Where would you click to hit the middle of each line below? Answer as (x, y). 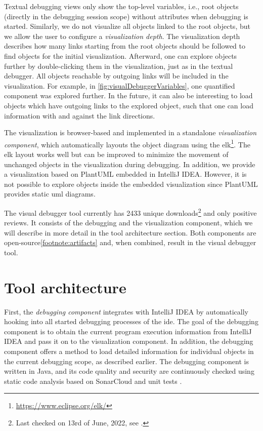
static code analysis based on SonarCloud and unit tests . (93, 381)
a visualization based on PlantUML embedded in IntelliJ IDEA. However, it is (125, 174)
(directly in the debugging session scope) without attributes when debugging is (126, 16)
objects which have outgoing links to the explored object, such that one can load (129, 105)
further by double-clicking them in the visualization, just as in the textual (119, 66)
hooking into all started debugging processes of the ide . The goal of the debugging (131, 321)
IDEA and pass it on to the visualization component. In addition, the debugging (129, 341)
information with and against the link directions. (80, 115)
